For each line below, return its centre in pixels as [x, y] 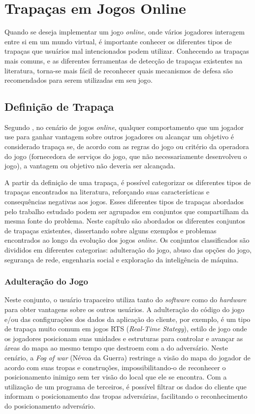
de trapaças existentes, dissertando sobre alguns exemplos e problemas [111, 230]
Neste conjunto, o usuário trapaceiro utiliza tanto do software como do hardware [126, 300]
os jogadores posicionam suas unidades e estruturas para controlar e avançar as [124, 338]
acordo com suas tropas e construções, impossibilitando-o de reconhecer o [115, 367]
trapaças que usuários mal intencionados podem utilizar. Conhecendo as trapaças [127, 51]
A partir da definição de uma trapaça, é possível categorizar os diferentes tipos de [128, 182]
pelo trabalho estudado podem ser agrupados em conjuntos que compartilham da [127, 211]
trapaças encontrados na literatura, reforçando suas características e [107, 192]
